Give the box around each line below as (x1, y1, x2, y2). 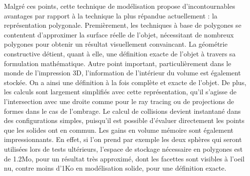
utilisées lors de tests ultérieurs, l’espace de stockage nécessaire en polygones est (4, 143, 243, 154)
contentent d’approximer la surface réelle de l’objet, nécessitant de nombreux (4, 29, 234, 39)
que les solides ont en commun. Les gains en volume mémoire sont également (4, 124, 233, 135)
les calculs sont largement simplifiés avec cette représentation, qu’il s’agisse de (4, 87, 237, 97)
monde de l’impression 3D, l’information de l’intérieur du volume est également (4, 68, 241, 78)
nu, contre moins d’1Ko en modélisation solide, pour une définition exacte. (4, 163, 227, 173)
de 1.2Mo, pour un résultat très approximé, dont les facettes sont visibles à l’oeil (4, 153, 245, 163)
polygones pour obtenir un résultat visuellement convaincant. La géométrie (4, 39, 228, 49)
